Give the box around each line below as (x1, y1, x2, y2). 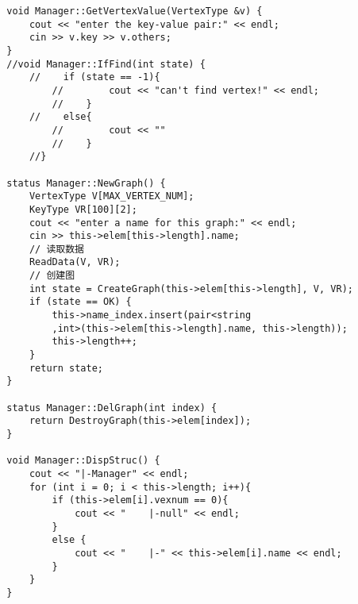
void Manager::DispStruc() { (6, 455, 160, 467)
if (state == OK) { (29, 296, 132, 308)
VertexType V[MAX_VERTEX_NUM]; (29, 190, 194, 202)
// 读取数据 (29, 243, 84, 255)
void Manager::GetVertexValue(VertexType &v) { (6, 6, 263, 17)
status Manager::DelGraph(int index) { (6, 402, 217, 414)
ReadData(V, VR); (29, 256, 121, 268)
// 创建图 (29, 270, 75, 282)
